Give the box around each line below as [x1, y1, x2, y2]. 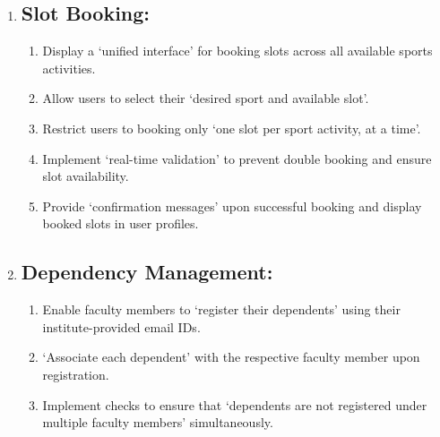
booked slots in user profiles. [42, 214, 199, 233]
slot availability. [42, 167, 129, 185]
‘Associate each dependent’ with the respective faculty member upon [42, 347, 420, 366]
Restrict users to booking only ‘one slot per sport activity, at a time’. [42, 118, 421, 137]
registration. [42, 364, 109, 383]
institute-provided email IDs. [42, 317, 201, 336]
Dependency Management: [21, 258, 273, 286]
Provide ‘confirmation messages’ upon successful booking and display [42, 196, 422, 215]
